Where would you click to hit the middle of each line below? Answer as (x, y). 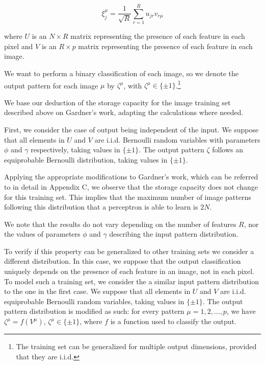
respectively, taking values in (75, 150)
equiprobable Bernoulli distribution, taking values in (86, 159)
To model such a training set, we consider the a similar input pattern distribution (131, 281)
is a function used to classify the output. (173, 321)
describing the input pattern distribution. (174, 234)
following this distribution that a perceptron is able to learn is (101, 207)
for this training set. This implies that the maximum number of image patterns (128, 197)
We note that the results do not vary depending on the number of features (120, 224)
